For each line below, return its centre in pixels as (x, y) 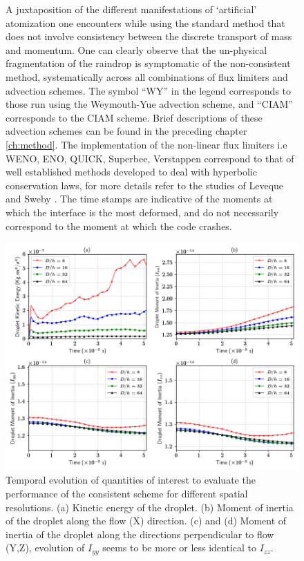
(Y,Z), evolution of (45, 548)
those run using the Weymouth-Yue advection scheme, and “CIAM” (149, 104)
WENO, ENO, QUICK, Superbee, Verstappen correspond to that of (150, 158)
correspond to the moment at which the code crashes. (119, 226)
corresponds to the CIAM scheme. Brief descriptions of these (134, 117)
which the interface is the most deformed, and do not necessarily (142, 212)
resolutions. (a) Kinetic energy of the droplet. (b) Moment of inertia (150, 507)
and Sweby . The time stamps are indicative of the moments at (139, 199)
